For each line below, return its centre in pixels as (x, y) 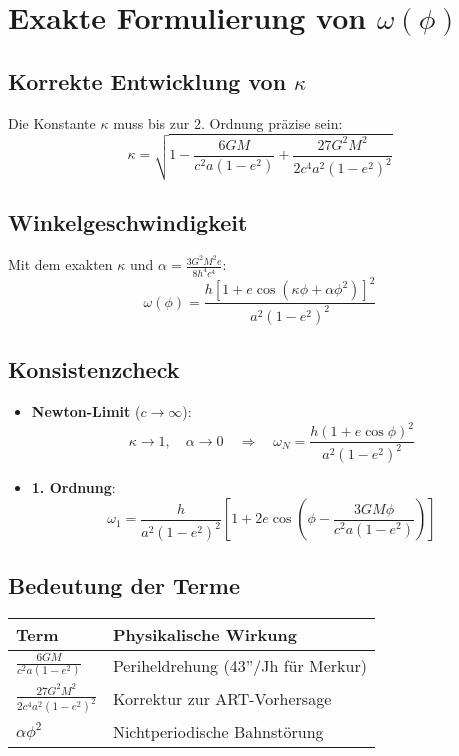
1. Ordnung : (73, 487)
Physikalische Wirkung (204, 635)
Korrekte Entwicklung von (147, 80)
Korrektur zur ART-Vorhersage (222, 699)
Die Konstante (52, 122)
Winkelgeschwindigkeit (128, 222)
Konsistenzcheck (94, 369)
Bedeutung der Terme (124, 585)
